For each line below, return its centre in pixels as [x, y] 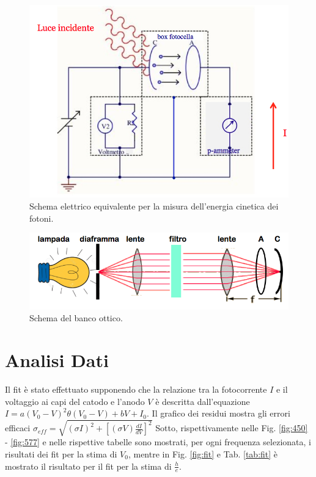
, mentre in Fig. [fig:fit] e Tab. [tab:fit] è [203, 453]
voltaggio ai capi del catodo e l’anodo [75, 401]
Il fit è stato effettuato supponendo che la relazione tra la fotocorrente [136, 389]
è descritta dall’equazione [203, 401]
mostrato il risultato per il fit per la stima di [88, 466]
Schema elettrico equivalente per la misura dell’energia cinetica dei [154, 206]
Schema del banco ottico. [76, 318]
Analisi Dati [57, 360]
